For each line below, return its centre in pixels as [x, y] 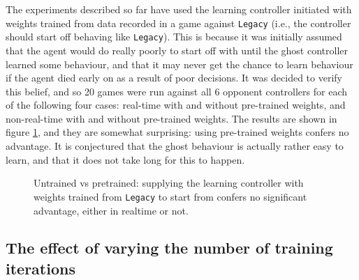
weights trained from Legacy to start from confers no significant [170, 196]
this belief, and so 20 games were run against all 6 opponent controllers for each [177, 91]
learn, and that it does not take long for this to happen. [125, 159]
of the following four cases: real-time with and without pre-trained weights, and [176, 105]
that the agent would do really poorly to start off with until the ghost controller [177, 50]
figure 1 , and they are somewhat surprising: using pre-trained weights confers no [177, 132]
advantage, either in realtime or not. [111, 210]
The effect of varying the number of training [169, 248]
